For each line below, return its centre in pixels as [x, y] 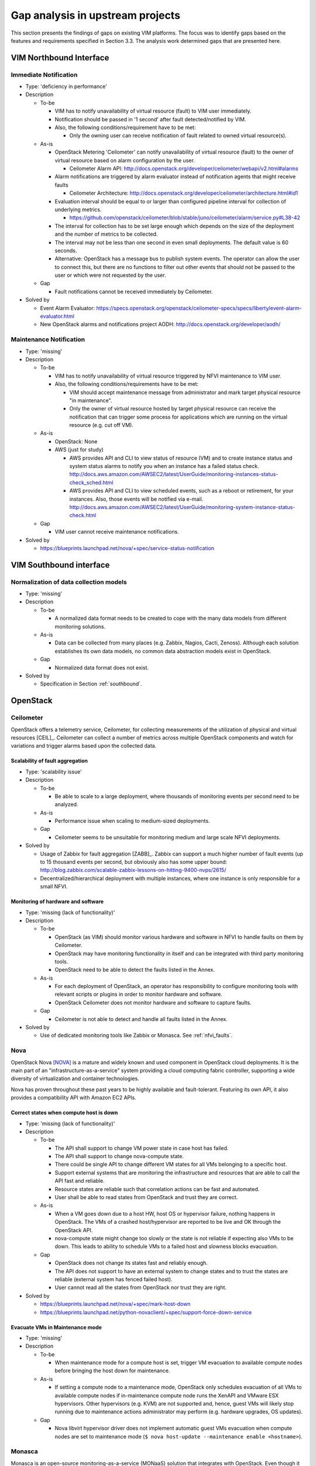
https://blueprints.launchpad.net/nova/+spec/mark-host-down [115, 1304]
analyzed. [66, 805]
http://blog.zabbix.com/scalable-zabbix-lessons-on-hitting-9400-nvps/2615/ [133, 870]
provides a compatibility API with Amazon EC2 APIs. [74, 1098]
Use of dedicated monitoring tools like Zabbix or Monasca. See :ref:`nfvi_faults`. [136, 1036]
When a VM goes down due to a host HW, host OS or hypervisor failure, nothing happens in [165, 1213]
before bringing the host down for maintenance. [112, 1371]
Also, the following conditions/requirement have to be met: [125, 128]
